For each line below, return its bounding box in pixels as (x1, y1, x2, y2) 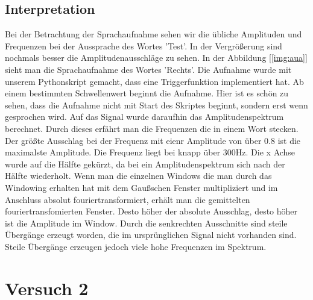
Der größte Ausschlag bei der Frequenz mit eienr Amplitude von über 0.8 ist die (5, 134, 301, 146)
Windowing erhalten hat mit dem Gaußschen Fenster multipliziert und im (5, 181, 278, 193)
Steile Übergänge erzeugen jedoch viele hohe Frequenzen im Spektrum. (5, 240, 267, 252)
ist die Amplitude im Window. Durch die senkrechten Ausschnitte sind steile (5, 216, 288, 229)
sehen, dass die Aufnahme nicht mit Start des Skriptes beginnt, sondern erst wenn (5, 98, 308, 111)
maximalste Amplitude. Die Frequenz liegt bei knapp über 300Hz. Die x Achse (5, 146, 296, 158)
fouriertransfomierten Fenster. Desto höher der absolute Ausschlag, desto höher (5, 205, 298, 217)
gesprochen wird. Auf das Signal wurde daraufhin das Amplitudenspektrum (5, 110, 284, 123)
